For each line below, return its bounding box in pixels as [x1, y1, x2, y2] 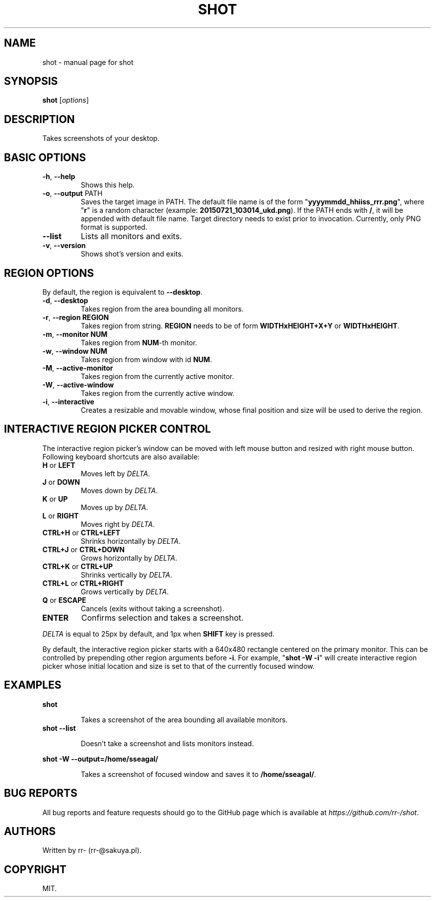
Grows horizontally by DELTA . [80, 553, 177, 562]
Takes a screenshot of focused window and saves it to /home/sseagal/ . [80, 770, 316, 778]
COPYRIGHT [4, 863, 67, 876]
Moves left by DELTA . [80, 469, 150, 478]
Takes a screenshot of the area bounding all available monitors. [80, 715, 288, 724]
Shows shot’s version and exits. [80, 250, 184, 258]
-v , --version [42, 241, 86, 250]
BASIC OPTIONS [4, 151, 86, 164]
